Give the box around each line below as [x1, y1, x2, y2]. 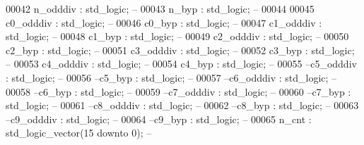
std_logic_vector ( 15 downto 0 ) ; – [6, 125, 152, 140]
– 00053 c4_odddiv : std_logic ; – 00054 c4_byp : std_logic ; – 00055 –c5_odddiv [6, 56, 357, 71]
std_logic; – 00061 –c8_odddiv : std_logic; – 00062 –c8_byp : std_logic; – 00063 [6, 98, 359, 113]
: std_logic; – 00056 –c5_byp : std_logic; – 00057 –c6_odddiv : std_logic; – [6, 70, 337, 84]
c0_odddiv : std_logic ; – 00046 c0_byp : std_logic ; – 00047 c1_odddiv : [6, 15, 322, 30]
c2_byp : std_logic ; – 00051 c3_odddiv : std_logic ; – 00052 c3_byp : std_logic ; [6, 42, 355, 57]
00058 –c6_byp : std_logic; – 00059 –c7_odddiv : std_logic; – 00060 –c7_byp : [6, 84, 351, 99]
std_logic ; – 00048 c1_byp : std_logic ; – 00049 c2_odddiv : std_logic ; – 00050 [6, 29, 349, 44]
